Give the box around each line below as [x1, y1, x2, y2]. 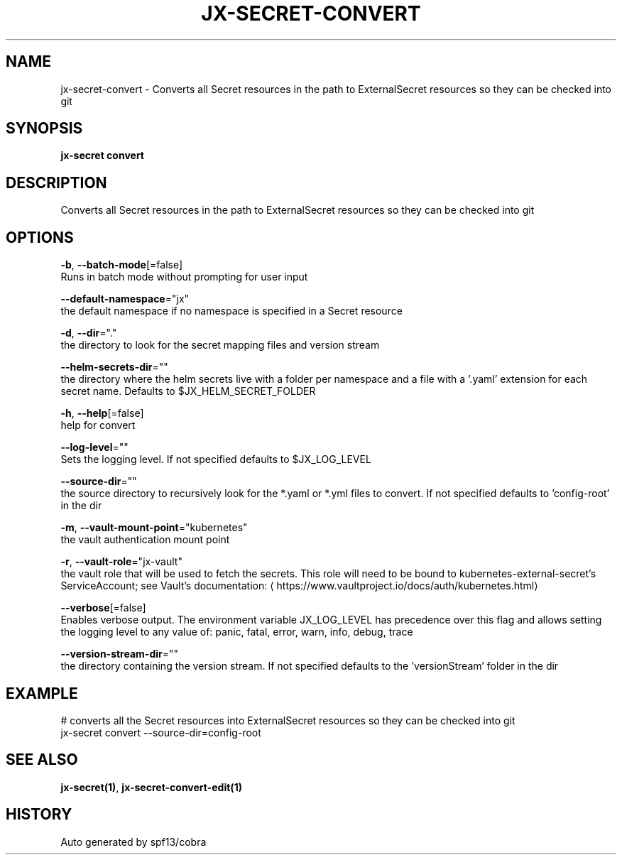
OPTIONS [6, 228, 74, 246]
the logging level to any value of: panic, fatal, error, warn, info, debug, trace [60, 626, 413, 638]
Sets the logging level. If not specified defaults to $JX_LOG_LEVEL [60, 453, 371, 466]
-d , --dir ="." [60, 327, 117, 339]
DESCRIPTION [6, 173, 107, 192]
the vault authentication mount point [60, 533, 230, 546]
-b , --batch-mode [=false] [60, 258, 183, 271]
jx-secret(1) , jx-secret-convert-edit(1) [60, 780, 242, 793]
